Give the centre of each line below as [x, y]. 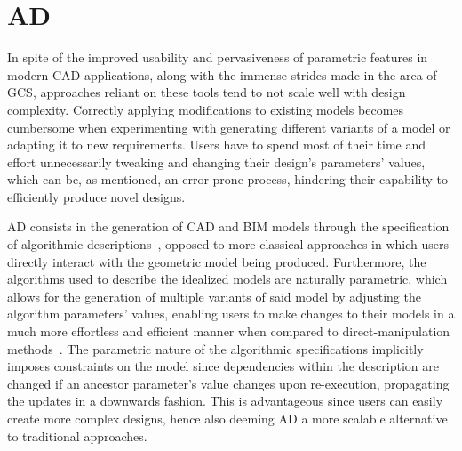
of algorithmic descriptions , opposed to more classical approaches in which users [228, 244]
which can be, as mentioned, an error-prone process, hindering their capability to [227, 179]
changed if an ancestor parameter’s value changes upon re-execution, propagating [228, 383]
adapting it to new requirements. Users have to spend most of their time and [217, 145]
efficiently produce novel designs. [96, 196]
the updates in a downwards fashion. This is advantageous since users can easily [225, 401]
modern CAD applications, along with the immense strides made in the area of [222, 74]
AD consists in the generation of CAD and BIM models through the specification [228, 226]
